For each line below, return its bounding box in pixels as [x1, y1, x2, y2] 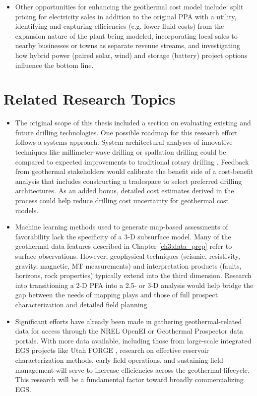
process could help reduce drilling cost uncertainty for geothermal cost [15, 195, 229, 206]
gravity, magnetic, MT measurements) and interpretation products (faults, [15, 260, 242, 271]
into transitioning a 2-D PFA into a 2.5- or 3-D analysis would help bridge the [15, 280, 254, 290]
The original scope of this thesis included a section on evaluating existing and [15, 117, 251, 128]
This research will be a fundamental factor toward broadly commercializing [15, 374, 244, 385]
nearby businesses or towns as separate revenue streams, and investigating [15, 40, 240, 51]
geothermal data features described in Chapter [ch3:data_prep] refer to [15, 241, 232, 251]
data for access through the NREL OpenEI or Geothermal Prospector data [15, 326, 244, 336]
